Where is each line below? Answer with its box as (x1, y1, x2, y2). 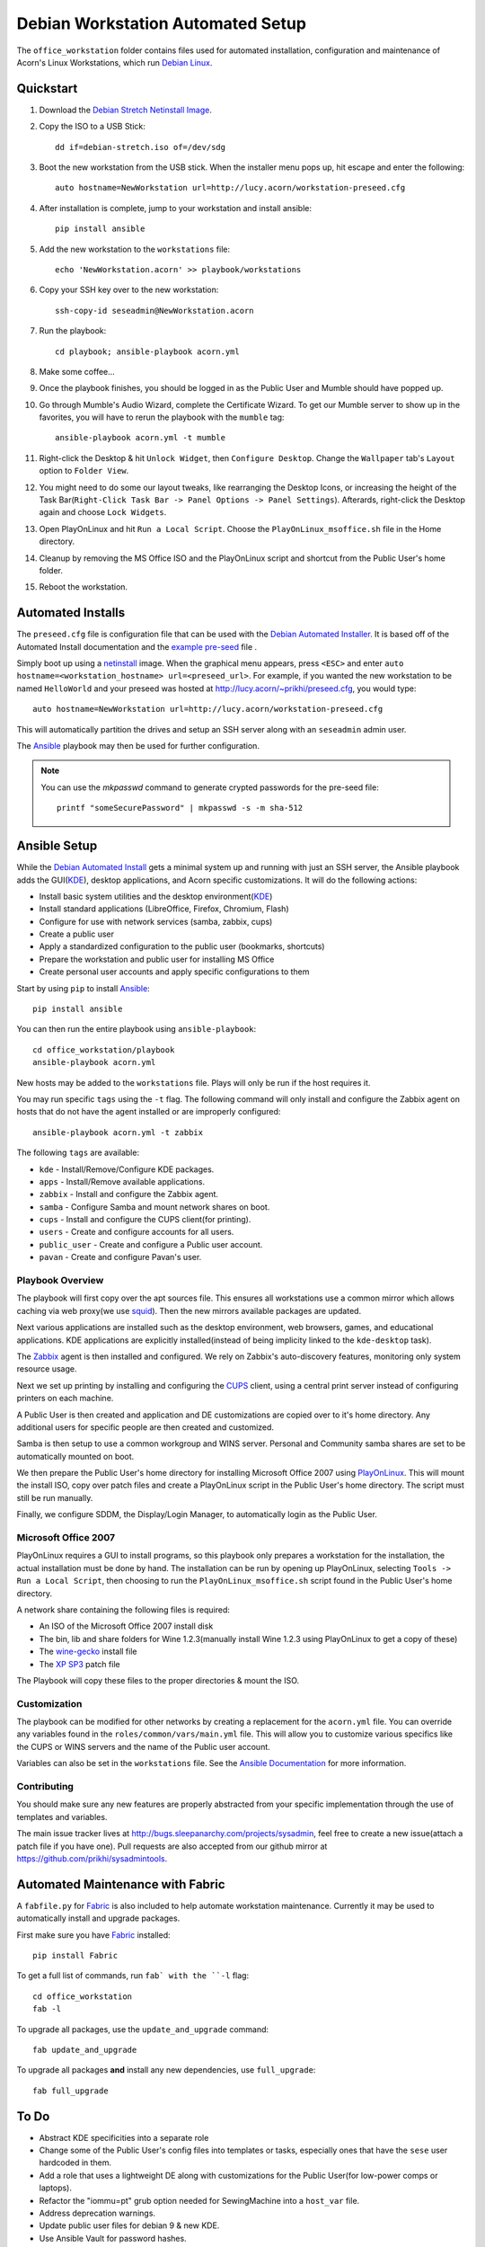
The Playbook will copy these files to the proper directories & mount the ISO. (16, 1674, 300, 1685)
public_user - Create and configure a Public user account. (39, 1239, 263, 1249)
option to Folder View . (39, 466, 129, 476)
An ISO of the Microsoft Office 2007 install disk (39, 1621, 214, 1631)
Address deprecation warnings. (39, 2207, 156, 2218)
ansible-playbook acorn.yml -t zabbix (32, 1127, 204, 1137)
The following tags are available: (16, 1147, 139, 1159)
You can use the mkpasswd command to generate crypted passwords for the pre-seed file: (40, 782, 379, 793)
